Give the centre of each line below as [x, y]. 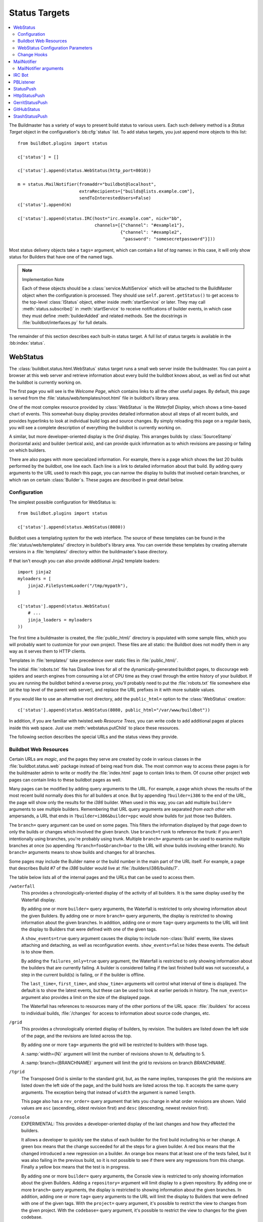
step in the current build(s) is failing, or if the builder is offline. [83, 975]
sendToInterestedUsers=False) [115, 198]
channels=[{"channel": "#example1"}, [139, 225]
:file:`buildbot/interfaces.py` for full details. [65, 323]
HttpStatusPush [29, 96]
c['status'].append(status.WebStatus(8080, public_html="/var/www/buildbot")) [114, 710]
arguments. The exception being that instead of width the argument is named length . [108, 1092]
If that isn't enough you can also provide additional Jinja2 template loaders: [85, 561]
